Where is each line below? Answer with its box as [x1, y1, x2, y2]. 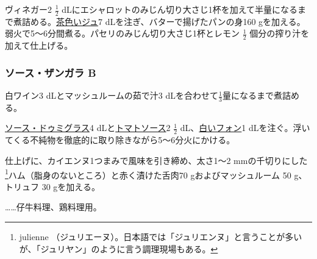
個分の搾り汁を [249, 27, 310, 40]
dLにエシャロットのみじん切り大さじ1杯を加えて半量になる [62, 3, 298, 15]
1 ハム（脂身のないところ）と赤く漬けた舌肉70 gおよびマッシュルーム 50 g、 [5, 166, 307, 181]
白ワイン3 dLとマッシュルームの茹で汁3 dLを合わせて [5, 89, 218, 102]
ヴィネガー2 [5, 3, 52, 15]
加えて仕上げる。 [5, 39, 73, 52]
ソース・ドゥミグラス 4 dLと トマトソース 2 [5, 121, 171, 134]
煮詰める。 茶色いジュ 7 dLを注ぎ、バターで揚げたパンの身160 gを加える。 [13, 15, 305, 27]
